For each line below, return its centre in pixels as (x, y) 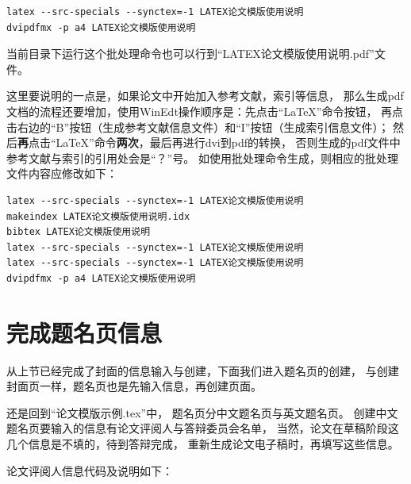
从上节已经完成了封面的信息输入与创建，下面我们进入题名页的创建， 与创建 (203, 370)
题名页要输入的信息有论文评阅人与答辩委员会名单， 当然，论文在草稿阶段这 (203, 428)
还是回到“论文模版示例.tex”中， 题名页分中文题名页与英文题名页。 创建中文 (202, 412)
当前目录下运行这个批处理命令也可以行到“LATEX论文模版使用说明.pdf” (190, 54)
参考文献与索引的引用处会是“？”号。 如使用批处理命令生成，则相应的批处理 (202, 157)
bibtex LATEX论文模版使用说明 (79, 232)
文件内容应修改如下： (62, 173)
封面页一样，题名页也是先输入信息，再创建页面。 (134, 386)
